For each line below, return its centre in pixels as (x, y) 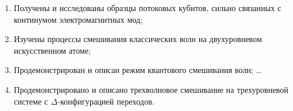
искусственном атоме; (52, 50)
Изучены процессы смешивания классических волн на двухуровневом (138, 39)
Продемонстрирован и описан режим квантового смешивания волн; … (138, 70)
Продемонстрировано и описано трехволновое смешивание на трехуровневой (151, 89)
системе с (31, 101)
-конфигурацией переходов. (106, 101)
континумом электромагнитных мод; (78, 19)
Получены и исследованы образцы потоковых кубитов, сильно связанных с (147, 8)
